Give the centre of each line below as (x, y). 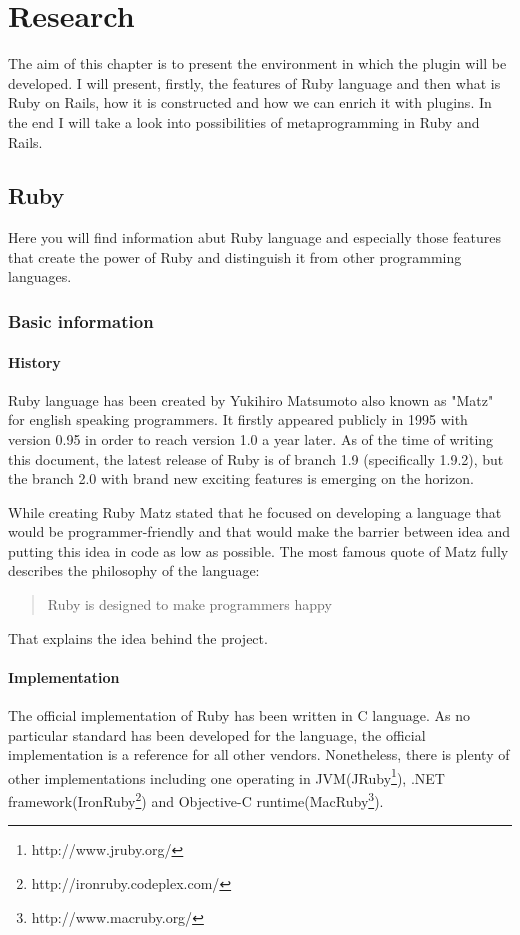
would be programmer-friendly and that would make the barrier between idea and (259, 531)
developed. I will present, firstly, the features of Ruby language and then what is (254, 82)
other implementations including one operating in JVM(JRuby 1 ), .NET (226, 776)
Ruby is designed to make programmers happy (189, 604)
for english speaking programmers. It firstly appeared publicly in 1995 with (238, 419)
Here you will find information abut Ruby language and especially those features (254, 237)
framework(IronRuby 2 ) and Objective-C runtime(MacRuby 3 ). (196, 799)
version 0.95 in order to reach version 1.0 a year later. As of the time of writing (251, 438)
